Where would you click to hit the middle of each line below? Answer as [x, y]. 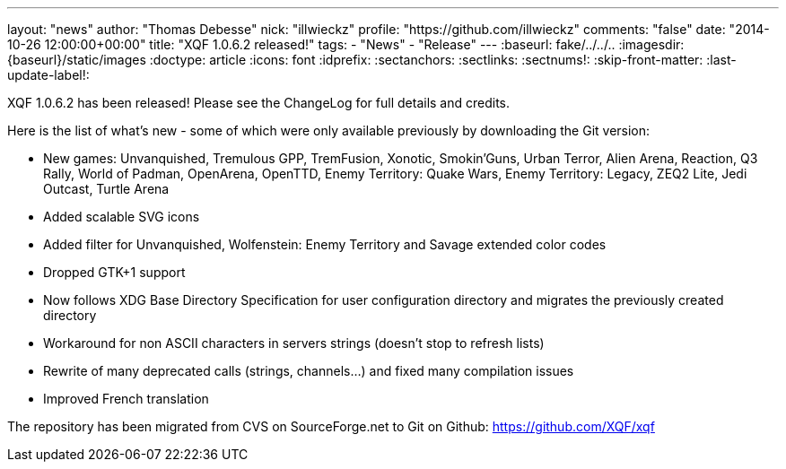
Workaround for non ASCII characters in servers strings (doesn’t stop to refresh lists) [294, 343]
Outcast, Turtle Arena [106, 189]
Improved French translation [126, 399]
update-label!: [48, 75]
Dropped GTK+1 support [114, 272]
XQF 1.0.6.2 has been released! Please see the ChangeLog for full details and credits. [259, 103]
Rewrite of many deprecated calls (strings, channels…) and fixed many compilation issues [309, 371]
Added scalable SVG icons [122, 217]
